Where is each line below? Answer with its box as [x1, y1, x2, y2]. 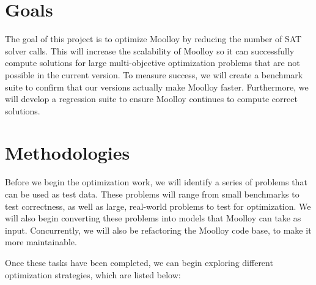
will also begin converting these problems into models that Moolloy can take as [5, 212, 301, 224]
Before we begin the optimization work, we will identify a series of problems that [5, 176, 307, 188]
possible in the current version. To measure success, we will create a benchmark [5, 68, 303, 81]
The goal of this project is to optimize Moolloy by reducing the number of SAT [5, 32, 302, 45]
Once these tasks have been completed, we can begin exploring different [5, 256, 273, 268]
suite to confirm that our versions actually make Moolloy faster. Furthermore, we [5, 80, 309, 93]
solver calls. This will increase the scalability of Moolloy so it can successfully [5, 44, 295, 57]
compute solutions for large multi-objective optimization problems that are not [5, 56, 300, 69]
